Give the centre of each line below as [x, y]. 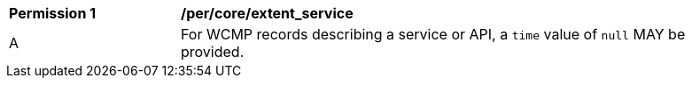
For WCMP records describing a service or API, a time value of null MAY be [433, 34]
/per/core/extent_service [267, 13]
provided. [213, 52]
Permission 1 [53, 13]
